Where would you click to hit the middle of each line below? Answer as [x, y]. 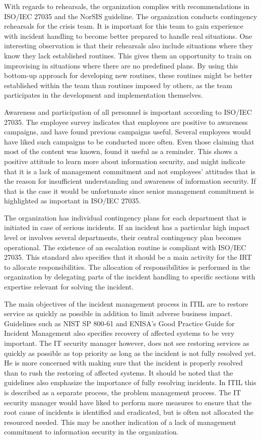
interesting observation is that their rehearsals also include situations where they [128, 46]
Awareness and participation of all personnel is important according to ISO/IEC [128, 112]
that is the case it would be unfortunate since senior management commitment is [129, 191]
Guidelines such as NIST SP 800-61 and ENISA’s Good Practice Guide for [119, 323]
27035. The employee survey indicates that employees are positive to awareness [126, 122]
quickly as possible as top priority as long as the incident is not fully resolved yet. [130, 353]
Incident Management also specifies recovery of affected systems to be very [119, 333]
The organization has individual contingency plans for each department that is [125, 217]
